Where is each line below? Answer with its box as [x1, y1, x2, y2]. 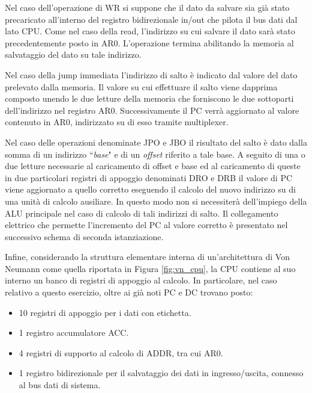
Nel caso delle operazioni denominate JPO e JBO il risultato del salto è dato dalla [5, 135, 307, 148]
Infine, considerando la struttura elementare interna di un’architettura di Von [5, 250, 290, 263]
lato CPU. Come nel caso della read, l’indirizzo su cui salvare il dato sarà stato [5, 25, 295, 37]
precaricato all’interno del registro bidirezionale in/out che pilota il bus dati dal [5, 13, 298, 25]
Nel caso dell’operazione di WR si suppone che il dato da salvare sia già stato [5, 1, 290, 13]
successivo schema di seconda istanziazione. [5, 230, 164, 243]
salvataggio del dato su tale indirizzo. [5, 48, 142, 61]
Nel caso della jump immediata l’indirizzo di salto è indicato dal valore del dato [5, 68, 298, 81]
